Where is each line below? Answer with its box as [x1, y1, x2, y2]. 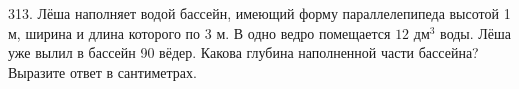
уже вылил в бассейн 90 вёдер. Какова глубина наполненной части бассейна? [8, 42, 479, 63]
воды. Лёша [440, 22, 512, 43]
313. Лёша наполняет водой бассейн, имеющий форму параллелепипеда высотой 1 [8, 3, 511, 23]
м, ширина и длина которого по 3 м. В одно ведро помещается [8, 22, 391, 43]
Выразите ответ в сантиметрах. [8, 61, 197, 82]
